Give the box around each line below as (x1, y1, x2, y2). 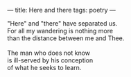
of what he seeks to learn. (7, 64, 82, 71)
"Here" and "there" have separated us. (7, 19, 118, 27)
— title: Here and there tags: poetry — (7, 6, 116, 14)
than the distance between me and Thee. (7, 34, 125, 42)
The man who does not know (7, 49, 91, 57)
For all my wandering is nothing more (7, 27, 113, 35)
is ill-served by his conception (7, 56, 94, 65)
